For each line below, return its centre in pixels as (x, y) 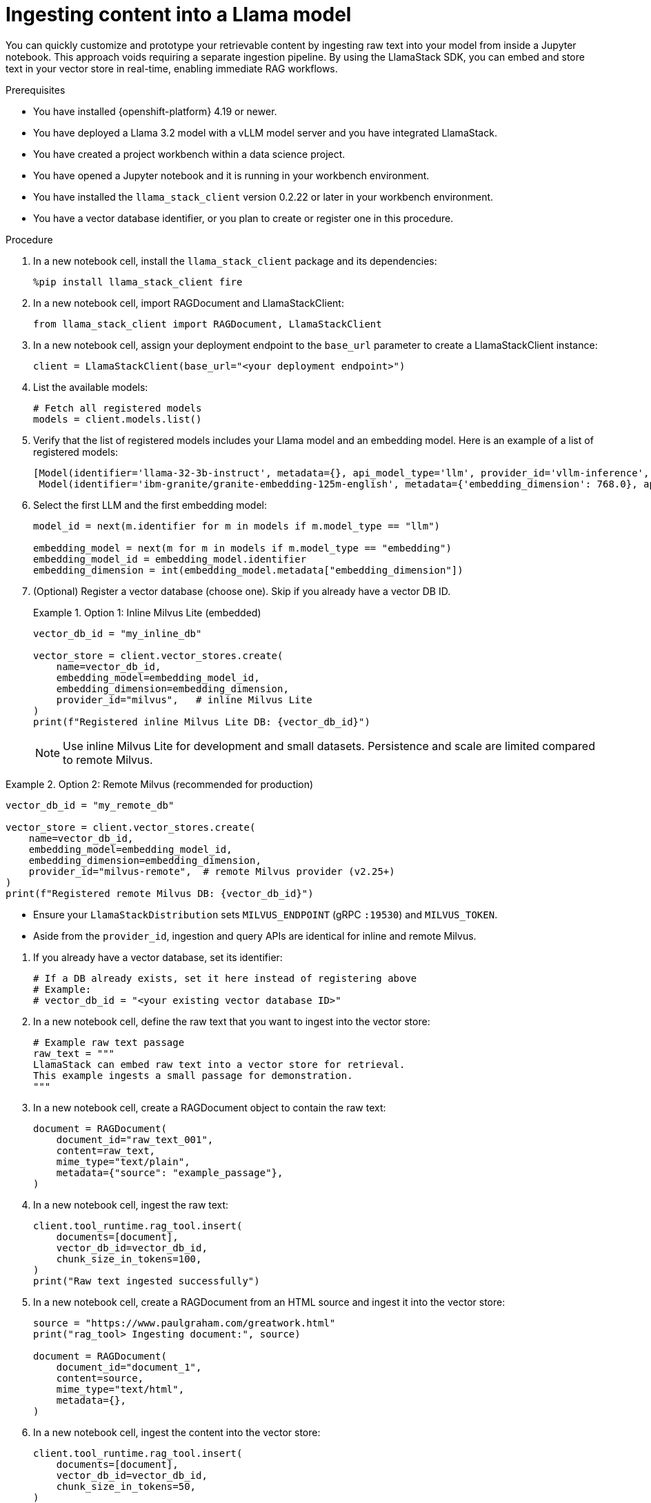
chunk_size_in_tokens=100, (129, 1259)
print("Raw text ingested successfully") (147, 1281)
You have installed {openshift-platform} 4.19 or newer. (155, 111)
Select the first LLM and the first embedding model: (150, 505)
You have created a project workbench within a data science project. (189, 154)
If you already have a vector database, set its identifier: (158, 957)
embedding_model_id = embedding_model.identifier (170, 559)
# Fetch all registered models (118, 408)
